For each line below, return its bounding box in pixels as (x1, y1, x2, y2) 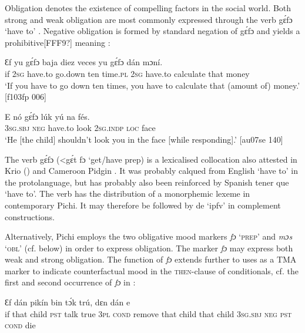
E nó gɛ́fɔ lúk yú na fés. (5, 110, 90, 122)
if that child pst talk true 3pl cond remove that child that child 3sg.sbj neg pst (5, 307, 292, 319)
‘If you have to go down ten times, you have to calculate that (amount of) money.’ (5, 79, 300, 91)
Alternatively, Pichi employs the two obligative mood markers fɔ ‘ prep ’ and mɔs (5, 230, 293, 243)
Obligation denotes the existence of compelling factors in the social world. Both (5, 2, 291, 14)
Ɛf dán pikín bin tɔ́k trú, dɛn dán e (5, 296, 130, 308)
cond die (5, 319, 36, 331)
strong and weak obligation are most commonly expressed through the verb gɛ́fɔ (5, 13, 293, 25)
